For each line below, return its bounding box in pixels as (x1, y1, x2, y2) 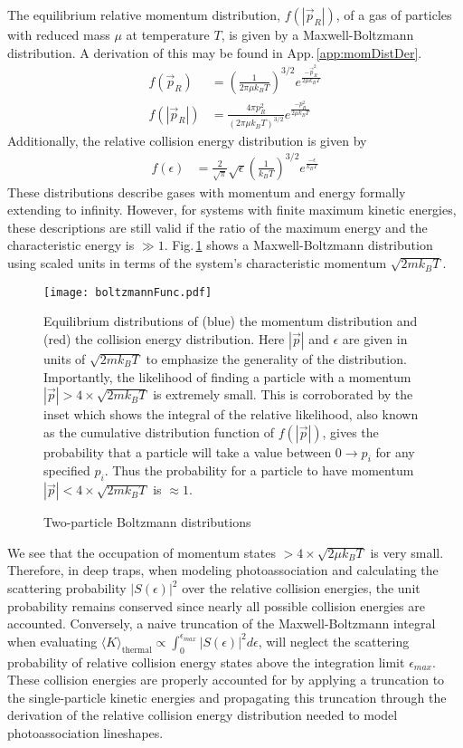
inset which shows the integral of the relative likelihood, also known (43, 405, 419, 424)
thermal (121, 645, 152, 655)
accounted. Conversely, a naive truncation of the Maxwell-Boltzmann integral (7, 614, 436, 633)
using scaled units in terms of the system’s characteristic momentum (7, 254, 387, 273)
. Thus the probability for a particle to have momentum (104, 461, 414, 480)
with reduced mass (7, 25, 110, 43)
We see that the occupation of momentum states (7, 542, 276, 561)
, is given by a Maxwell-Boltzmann (221, 25, 414, 43)
